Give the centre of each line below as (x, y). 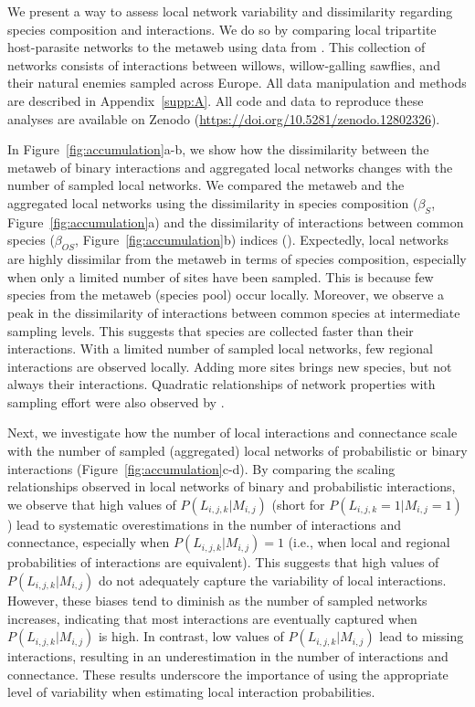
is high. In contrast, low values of (191, 636)
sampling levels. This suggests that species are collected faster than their (211, 330)
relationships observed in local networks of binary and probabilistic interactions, (232, 486)
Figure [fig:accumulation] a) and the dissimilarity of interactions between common (236, 222)
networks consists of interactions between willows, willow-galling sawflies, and (224, 64)
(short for (298, 504)
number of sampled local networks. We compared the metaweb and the (206, 185)
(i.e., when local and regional (369, 542)
